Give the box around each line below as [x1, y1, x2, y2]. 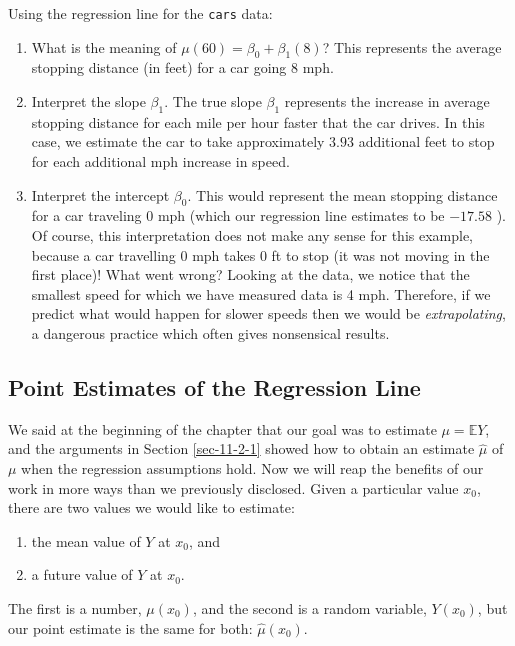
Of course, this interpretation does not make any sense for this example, [31, 225, 474, 246]
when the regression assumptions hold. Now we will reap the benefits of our [21, 457, 484, 478]
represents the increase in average [284, 91, 490, 112]
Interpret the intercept [31, 184, 170, 205]
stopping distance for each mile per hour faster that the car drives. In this [31, 111, 485, 132]
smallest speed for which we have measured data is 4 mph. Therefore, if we [31, 283, 491, 304]
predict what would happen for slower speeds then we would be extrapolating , [31, 303, 506, 324]
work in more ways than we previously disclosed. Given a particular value [8, 477, 459, 498]
